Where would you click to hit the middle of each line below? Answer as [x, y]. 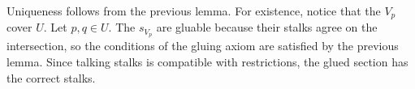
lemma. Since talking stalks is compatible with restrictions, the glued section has [207, 61]
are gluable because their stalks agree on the [267, 27]
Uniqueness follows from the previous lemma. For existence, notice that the [194, 11]
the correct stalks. [51, 77]
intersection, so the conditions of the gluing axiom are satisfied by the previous [203, 46]
